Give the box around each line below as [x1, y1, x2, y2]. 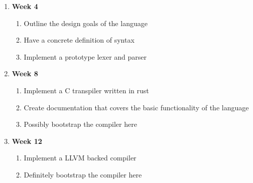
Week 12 [12, 135, 42, 146]
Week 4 [12, 1, 38, 11]
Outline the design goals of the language [24, 18, 148, 28]
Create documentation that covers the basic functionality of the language [24, 102, 249, 112]
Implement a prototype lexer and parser [24, 51, 147, 62]
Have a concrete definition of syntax [24, 35, 135, 45]
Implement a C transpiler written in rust [24, 85, 149, 95]
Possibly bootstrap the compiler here [24, 119, 137, 129]
